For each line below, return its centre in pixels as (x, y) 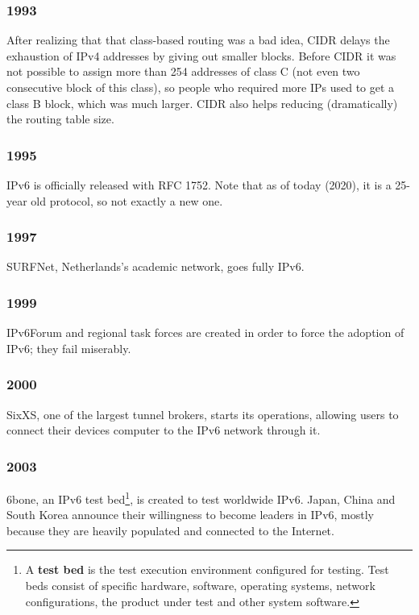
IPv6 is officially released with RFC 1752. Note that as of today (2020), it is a (199, 185)
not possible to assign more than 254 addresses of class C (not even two (183, 71)
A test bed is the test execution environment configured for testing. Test (207, 569)
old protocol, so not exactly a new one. (127, 200)
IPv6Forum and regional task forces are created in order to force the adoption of (205, 332)
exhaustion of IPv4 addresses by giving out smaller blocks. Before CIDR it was (201, 55)
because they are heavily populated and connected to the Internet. (170, 530)
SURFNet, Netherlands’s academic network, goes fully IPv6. (156, 266)
